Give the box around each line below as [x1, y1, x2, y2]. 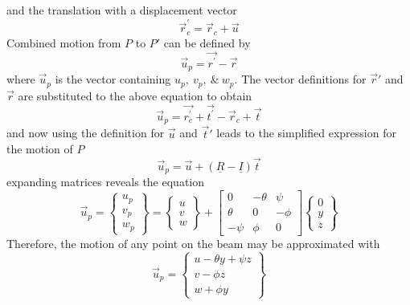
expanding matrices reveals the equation [6, 173, 205, 190]
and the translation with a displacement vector [6, 2, 237, 18]
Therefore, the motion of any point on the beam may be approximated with [6, 235, 380, 252]
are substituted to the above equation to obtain [18, 87, 252, 104]
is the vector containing [55, 71, 171, 87]
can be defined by [163, 34, 251, 51]
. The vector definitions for [234, 71, 367, 87]
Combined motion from [6, 34, 121, 51]
